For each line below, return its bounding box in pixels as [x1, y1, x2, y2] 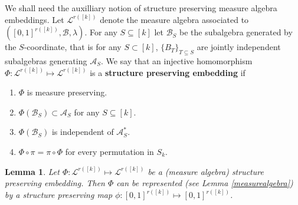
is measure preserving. [27, 86, 107, 98]
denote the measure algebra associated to [100, 13, 249, 25]
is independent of [51, 125, 114, 138]
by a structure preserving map [5, 189, 113, 201]
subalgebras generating [5, 54, 87, 67]
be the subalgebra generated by [179, 26, 293, 38]
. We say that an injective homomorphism [100, 54, 253, 67]
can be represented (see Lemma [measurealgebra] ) [116, 177, 293, 189]
